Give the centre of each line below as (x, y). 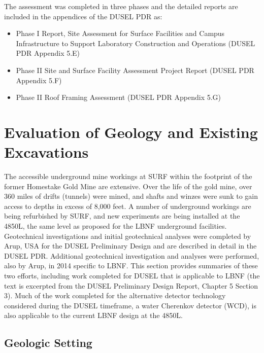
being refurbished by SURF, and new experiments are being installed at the (122, 216)
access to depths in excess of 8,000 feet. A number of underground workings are (128, 206)
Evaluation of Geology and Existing (131, 132)
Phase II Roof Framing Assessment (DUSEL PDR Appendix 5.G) (119, 97)
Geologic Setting (48, 343)
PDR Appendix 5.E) (48, 53)
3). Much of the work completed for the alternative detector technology (115, 295)
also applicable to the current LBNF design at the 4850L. (93, 315)
